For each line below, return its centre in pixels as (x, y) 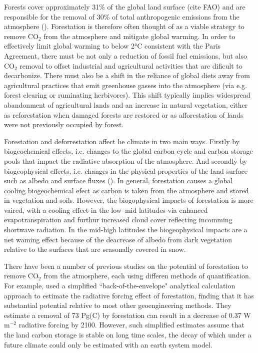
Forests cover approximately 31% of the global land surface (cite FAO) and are (125, 7)
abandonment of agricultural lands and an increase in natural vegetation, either (126, 104)
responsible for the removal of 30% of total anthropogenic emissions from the (122, 16)
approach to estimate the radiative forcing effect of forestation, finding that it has (129, 295)
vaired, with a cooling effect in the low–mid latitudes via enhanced (106, 210)
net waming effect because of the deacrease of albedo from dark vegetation (118, 239)
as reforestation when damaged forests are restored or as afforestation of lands (124, 114)
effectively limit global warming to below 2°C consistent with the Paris (112, 46)
